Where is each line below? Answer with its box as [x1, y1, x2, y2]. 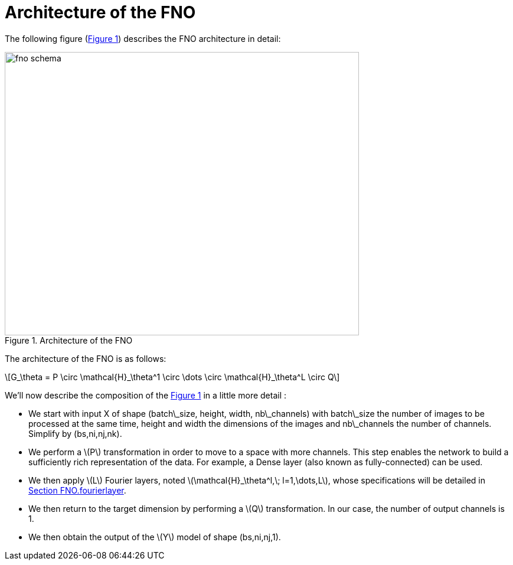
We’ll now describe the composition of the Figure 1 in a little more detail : [5, 390, 287, 400]
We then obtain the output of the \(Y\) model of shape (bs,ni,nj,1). [28, 531, 281, 542]
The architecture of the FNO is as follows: [5, 353, 166, 364]
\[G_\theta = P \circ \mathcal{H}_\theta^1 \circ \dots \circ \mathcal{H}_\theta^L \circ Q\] [5, 371, 340, 382]
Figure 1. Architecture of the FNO [5, 335, 133, 345]
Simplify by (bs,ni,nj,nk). [28, 428, 122, 439]
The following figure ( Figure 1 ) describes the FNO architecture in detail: [5, 33, 281, 44]
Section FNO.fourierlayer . [28, 485, 126, 495]
